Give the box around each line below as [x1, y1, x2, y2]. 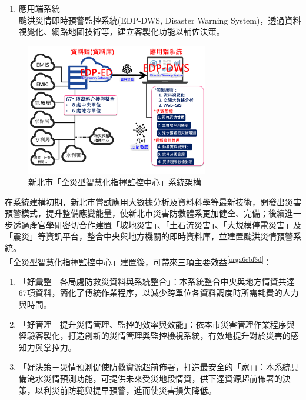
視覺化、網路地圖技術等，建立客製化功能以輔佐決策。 [18, 25, 225, 38]
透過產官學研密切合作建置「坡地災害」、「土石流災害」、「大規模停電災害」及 [12, 218, 301, 231]
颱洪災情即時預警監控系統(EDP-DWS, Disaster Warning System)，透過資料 [18, 14, 301, 26]
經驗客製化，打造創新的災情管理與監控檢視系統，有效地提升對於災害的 [18, 329, 291, 342]
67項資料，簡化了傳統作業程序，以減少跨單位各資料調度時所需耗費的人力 [18, 286, 299, 299]
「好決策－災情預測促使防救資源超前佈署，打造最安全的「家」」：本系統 [18, 361, 291, 373]
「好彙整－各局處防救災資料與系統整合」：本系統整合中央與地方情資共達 [18, 275, 295, 287]
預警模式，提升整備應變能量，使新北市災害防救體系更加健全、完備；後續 [5, 207, 285, 219]
